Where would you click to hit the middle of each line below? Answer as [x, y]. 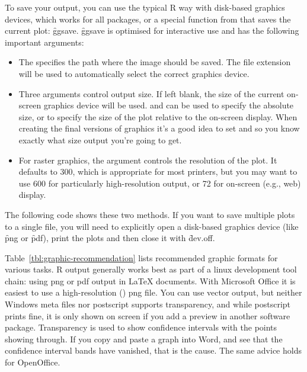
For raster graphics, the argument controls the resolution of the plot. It [148, 160]
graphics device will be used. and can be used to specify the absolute [169, 105]
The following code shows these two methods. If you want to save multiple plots [150, 214]
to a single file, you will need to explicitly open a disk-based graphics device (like [152, 226]
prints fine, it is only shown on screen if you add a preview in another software [148, 315]
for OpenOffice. [33, 362]
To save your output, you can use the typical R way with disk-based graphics [145, 7]
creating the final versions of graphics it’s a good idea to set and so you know [159, 128]
